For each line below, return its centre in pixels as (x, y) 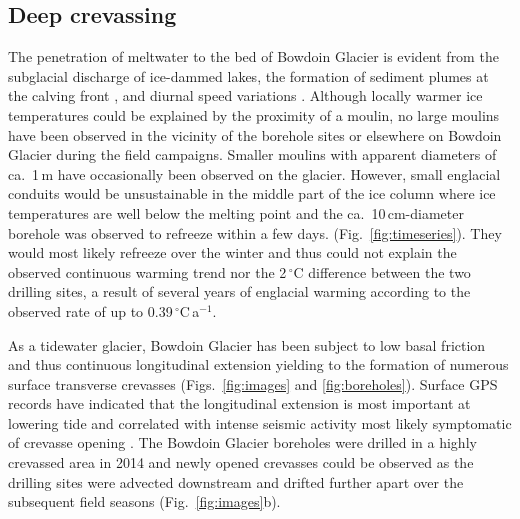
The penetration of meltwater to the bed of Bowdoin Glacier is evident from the (253, 56)
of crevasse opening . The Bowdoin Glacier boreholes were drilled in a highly (242, 442)
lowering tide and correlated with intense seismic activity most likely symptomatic (260, 422)
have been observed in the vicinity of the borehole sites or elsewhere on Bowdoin (255, 134)
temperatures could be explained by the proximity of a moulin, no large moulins (254, 114)
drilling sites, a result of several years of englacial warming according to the (239, 291)
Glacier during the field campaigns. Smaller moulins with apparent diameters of (252, 154)
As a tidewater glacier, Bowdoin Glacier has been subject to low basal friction (247, 344)
